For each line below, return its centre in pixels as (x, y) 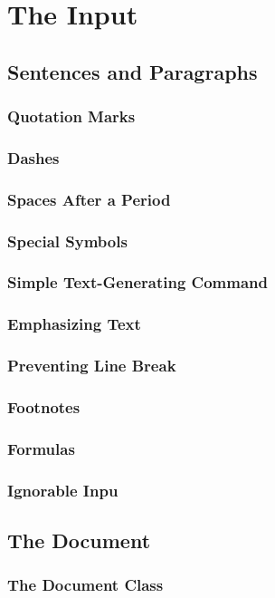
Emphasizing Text (74, 324)
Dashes (33, 157)
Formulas (41, 448)
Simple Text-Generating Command (137, 282)
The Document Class (85, 585)
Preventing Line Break (92, 366)
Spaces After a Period (89, 199)
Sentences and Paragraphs (133, 71)
